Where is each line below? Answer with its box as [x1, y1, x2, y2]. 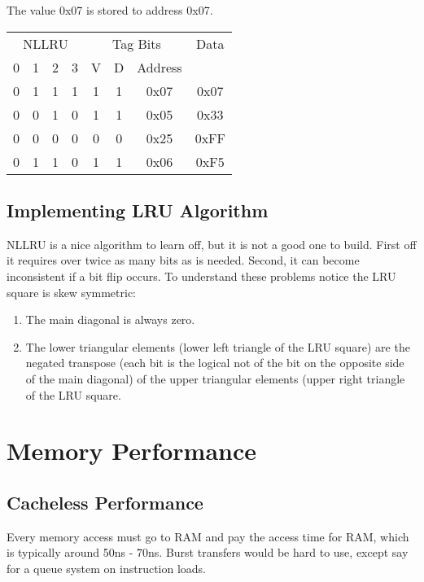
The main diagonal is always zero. [25, 311, 195, 328]
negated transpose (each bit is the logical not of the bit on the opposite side [25, 354, 404, 371]
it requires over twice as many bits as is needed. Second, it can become [7, 252, 360, 269]
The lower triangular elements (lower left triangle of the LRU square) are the [25, 338, 410, 355]
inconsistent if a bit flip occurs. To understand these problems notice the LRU [7, 267, 396, 284]
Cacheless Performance [7, 489, 203, 514]
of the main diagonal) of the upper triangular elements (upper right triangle [25, 370, 405, 387]
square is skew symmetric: [7, 283, 137, 300]
